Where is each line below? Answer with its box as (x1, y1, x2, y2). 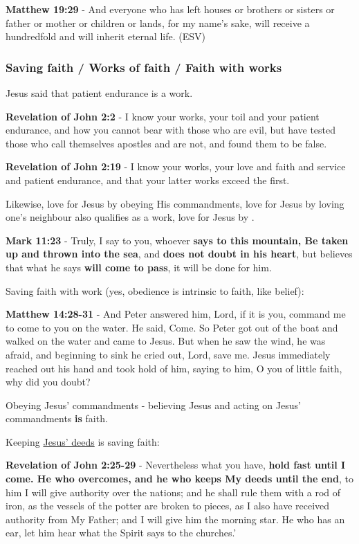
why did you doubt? (6, 374, 91, 389)
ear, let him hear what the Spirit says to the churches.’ (6, 525, 237, 540)
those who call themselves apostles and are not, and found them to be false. (6, 136, 327, 150)
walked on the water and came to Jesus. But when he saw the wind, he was (6, 334, 326, 348)
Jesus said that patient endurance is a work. (6, 86, 193, 100)
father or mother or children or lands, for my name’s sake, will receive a (6, 15, 310, 30)
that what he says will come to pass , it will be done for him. (6, 260, 272, 274)
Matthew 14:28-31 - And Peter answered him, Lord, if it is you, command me (6, 307, 346, 321)
